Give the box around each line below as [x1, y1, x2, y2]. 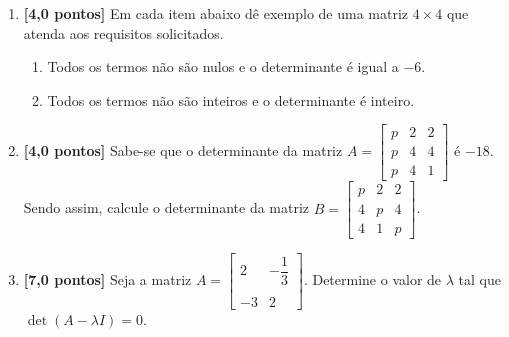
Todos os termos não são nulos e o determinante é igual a [47, 56, 399, 77]
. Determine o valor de [303, 268, 442, 289]
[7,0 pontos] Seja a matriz [23, 268, 192, 289]
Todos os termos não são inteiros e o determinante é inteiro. [47, 89, 415, 110]
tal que [458, 268, 501, 289]
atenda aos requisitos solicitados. [23, 22, 224, 43]
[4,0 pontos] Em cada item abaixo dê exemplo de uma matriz [23, 3, 409, 23]
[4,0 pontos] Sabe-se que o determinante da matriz [23, 140, 343, 161]
